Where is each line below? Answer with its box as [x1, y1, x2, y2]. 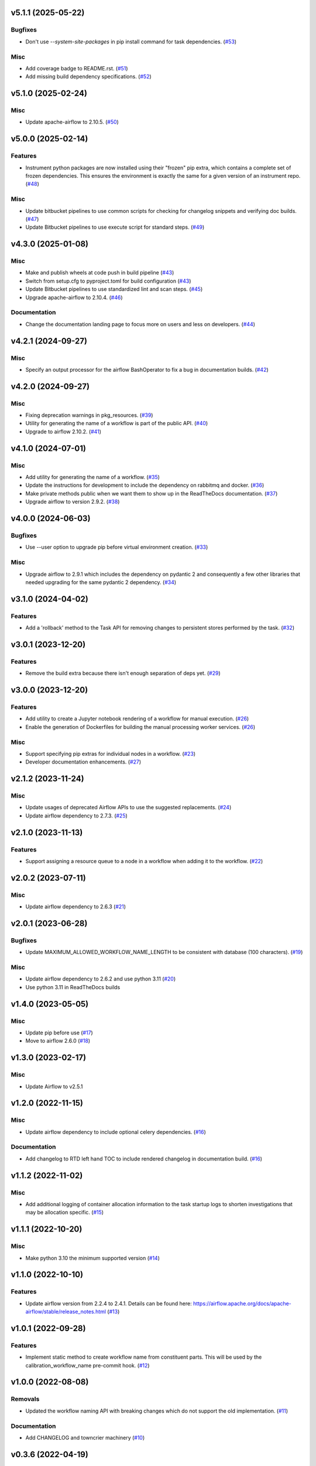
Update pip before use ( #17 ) [25, 1029, 93, 1036]
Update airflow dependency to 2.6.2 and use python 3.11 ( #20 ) [25, 975, 176, 982]
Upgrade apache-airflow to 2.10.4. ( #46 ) [25, 294, 123, 301]
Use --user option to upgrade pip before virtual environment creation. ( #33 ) [25, 544, 208, 551]
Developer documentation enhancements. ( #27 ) [25, 758, 142, 765]
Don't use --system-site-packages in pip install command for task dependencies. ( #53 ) [25, 38, 237, 45]
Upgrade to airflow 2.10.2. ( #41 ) [25, 428, 102, 435]
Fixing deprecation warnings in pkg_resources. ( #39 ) [25, 412, 153, 419]
